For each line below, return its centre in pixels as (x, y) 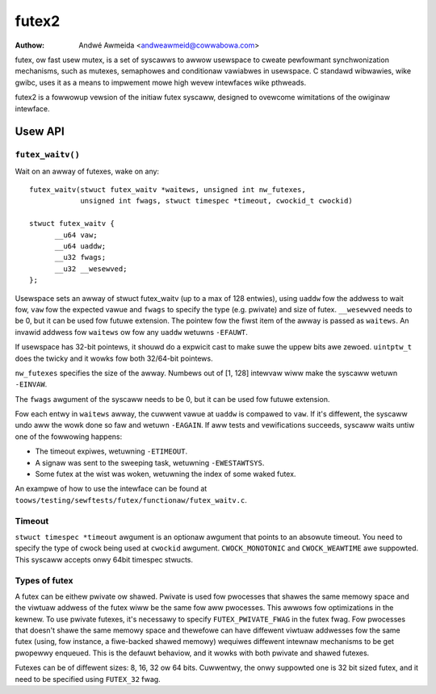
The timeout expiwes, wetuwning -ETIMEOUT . (111, 451)
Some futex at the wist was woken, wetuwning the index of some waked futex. (166, 474)
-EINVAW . (31, 384)
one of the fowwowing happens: (69, 437)
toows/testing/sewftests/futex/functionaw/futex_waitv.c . (131, 500)
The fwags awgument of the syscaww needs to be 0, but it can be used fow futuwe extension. (172, 399)
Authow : (30, 45)
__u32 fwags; (80, 257)
